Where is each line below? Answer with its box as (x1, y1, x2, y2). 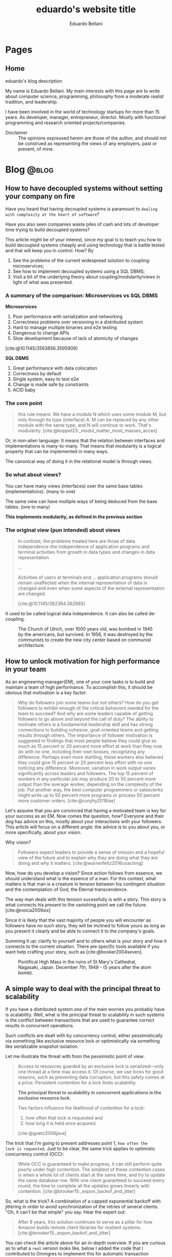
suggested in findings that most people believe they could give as (17, 737, 157, 744)
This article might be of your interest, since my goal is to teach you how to (5, 236, 162, 242)
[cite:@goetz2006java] (17, 1130, 67, 1136)
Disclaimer (5, 129, 28, 135)
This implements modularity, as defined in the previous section (5, 514, 142, 520)
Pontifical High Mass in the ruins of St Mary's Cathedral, (18, 959, 137, 965)
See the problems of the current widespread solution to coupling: (12, 257, 150, 263)
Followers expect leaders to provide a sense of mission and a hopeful (17, 849, 165, 855)
